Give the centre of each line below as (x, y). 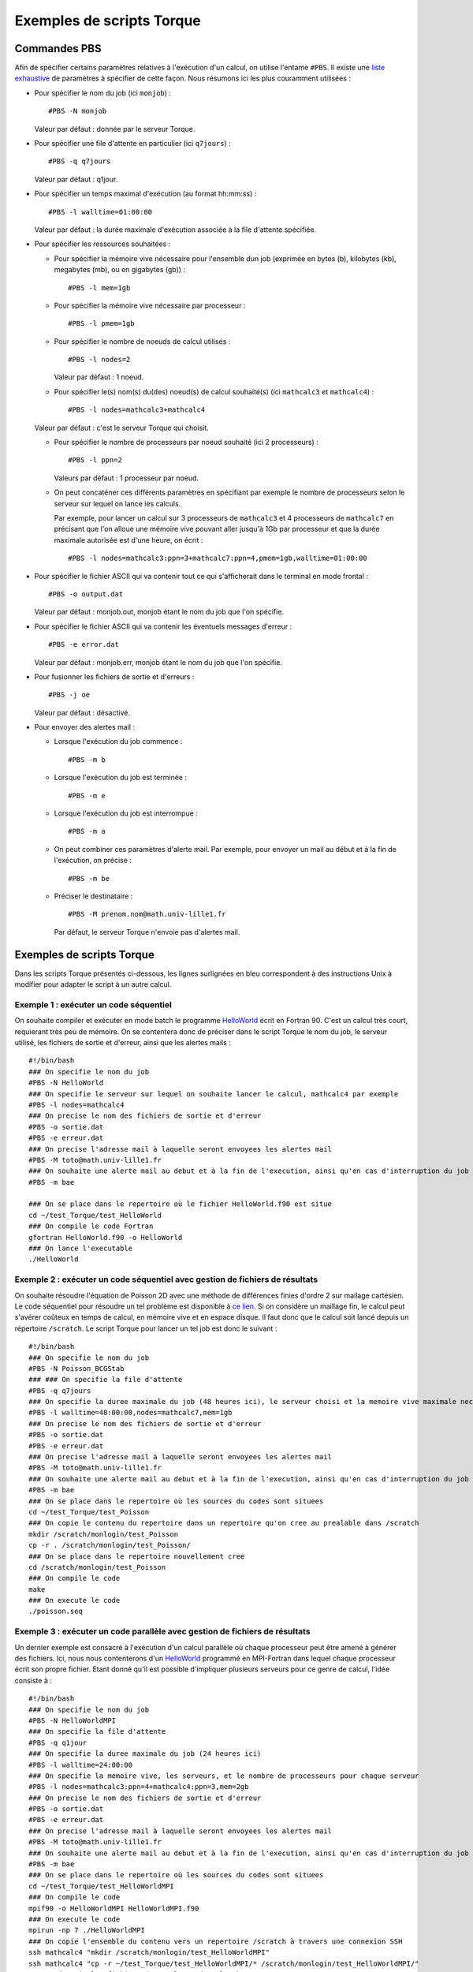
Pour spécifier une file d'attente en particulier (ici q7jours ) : (133, 144)
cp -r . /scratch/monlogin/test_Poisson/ (110, 1545)
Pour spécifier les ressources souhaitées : (102, 244)
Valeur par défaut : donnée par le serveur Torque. (115, 129)
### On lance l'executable (81, 1249)
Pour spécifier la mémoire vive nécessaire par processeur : (150, 305)
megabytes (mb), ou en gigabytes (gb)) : (119, 270)
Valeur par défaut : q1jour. (76, 179)
